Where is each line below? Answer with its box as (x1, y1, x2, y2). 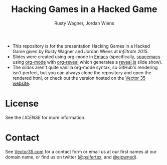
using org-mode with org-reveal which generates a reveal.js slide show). (12, 59, 163, 65)
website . (12, 80, 31, 86)
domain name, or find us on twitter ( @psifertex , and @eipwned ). (5, 154, 138, 160)
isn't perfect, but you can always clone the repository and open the (12, 69, 151, 76)
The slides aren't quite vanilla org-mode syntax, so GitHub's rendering (12, 64, 158, 70)
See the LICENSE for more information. (5, 114, 86, 120)
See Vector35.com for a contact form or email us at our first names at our (5, 148, 157, 154)
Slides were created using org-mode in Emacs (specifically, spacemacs (12, 54, 160, 60)
